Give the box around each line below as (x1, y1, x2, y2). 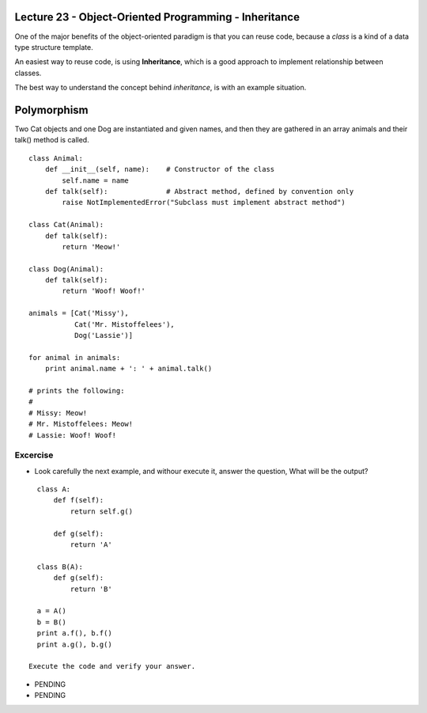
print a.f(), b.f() (36, 629, 112, 638)
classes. (14, 68, 42, 78)
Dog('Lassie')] (74, 331, 134, 340)
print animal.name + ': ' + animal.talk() (44, 364, 213, 374)
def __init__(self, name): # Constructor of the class (44, 165, 275, 174)
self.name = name (62, 176, 130, 185)
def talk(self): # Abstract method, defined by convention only (44, 187, 354, 195)
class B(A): (36, 562, 83, 571)
